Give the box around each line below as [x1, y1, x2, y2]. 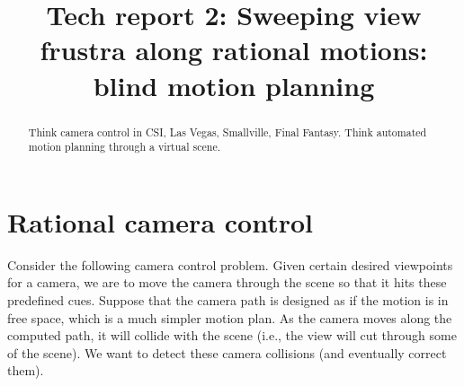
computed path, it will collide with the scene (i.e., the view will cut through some [7, 326, 457, 345]
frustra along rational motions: [40, 31, 428, 68]
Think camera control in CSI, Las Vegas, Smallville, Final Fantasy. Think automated [28, 124, 427, 139]
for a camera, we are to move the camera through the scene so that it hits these [7, 273, 447, 292]
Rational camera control [7, 203, 313, 240]
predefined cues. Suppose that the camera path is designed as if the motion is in [7, 290, 449, 309]
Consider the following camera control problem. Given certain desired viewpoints [7, 255, 453, 274]
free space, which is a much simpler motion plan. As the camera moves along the [7, 308, 452, 327]
